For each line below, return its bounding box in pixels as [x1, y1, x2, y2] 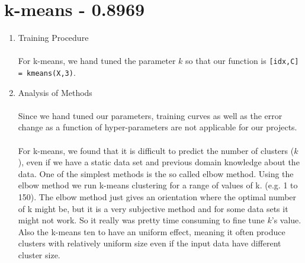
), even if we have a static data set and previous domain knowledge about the [18, 156, 300, 168]
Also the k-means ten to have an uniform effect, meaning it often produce [18, 225, 285, 238]
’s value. [271, 214, 301, 226]
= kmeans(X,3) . [18, 66, 76, 78]
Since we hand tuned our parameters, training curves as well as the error [18, 109, 282, 121]
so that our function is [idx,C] [185, 54, 299, 67]
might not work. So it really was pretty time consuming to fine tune [18, 214, 265, 226]
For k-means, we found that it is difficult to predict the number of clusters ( [18, 144, 294, 156]
